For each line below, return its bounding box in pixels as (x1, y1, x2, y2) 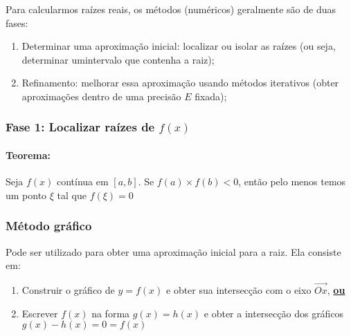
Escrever (21, 306, 58, 320)
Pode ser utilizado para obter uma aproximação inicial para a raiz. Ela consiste (6, 244, 341, 259)
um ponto (6, 187, 47, 202)
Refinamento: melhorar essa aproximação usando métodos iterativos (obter (21, 75, 339, 90)
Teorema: (6, 148, 51, 162)
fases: (6, 15, 28, 30)
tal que (57, 187, 87, 202)
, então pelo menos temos (238, 174, 346, 189)
